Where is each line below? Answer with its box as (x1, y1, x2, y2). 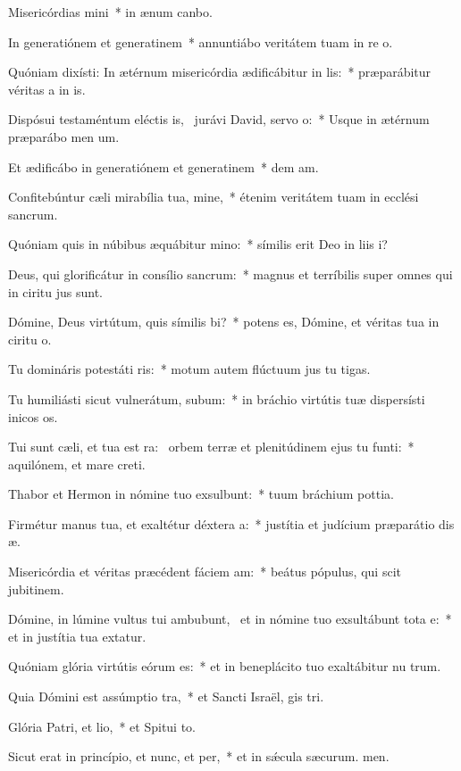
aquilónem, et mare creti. (8, 454, 146, 473)
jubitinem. (8, 579, 64, 598)
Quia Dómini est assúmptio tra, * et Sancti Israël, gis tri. (8, 687, 324, 706)
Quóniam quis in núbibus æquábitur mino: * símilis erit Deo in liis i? (8, 235, 388, 253)
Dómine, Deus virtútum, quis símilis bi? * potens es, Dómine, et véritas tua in (8, 312, 440, 331)
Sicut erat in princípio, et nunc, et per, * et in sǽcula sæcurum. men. (8, 747, 390, 766)
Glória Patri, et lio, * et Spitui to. (8, 717, 197, 735)
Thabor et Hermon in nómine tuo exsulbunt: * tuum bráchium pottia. (8, 485, 394, 503)
